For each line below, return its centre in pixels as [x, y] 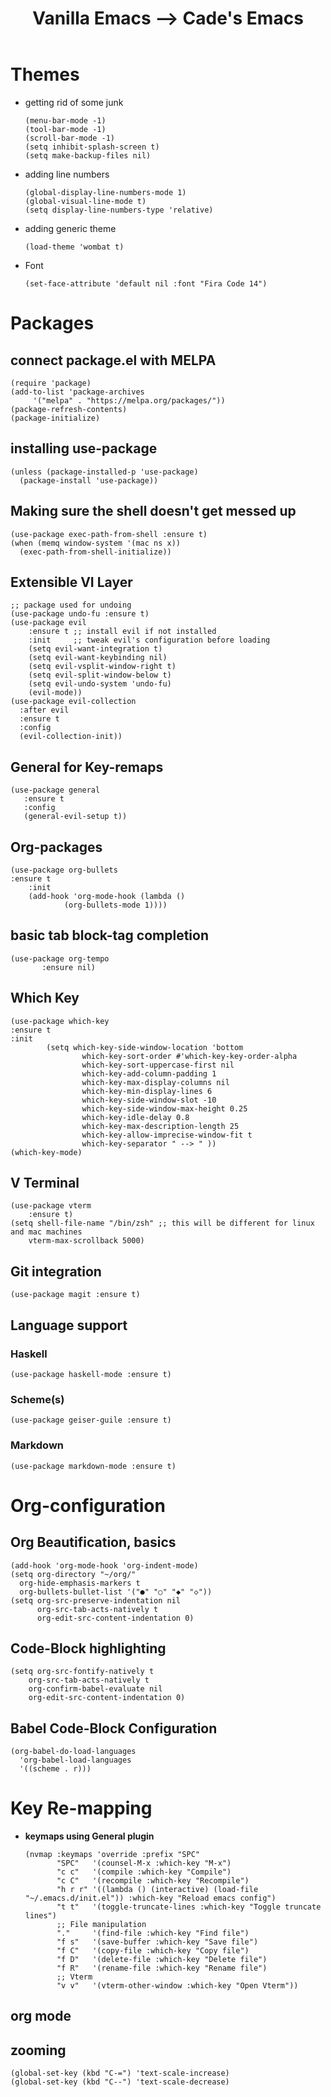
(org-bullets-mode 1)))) [115, 905]
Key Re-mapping [81, 1808]
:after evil [44, 710]
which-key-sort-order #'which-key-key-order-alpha [189, 1056]
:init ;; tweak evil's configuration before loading [149, 640]
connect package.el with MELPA [113, 360]
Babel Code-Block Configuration [114, 1728]
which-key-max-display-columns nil [155, 1082]
